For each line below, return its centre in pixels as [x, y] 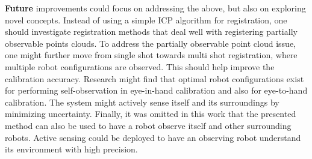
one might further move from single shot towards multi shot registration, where [151, 55]
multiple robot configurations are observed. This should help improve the [140, 66]
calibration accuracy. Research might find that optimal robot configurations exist [154, 78]
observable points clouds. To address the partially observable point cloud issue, [151, 43]
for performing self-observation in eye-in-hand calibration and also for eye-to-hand [156, 90]
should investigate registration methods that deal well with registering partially [151, 31]
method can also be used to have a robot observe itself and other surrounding [148, 125]
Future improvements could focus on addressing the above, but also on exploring [155, 8]
